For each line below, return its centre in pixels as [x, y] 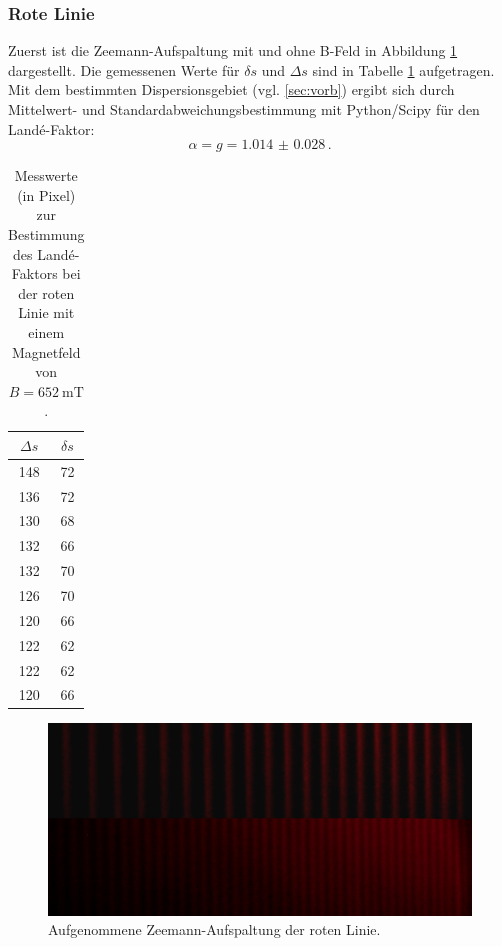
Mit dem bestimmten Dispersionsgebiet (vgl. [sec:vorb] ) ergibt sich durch [231, 89]
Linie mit [46, 312]
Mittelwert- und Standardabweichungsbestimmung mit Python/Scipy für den [244, 109]
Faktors [34, 273]
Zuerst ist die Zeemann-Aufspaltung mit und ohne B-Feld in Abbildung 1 [233, 50]
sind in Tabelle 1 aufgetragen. [403, 69]
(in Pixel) [46, 194]
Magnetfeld [46, 351]
